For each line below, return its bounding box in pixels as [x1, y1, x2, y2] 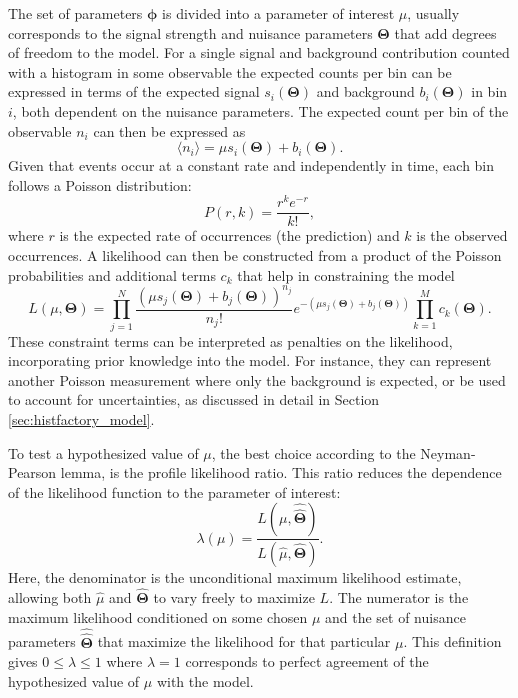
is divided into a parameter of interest [162, 3, 395, 23]
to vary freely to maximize [153, 586, 315, 607]
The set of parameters [8, 3, 143, 23]
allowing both [8, 586, 92, 607]
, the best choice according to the [211, 442, 416, 463]
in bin [471, 81, 508, 102]
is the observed [416, 225, 508, 246]
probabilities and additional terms [8, 264, 216, 285]
